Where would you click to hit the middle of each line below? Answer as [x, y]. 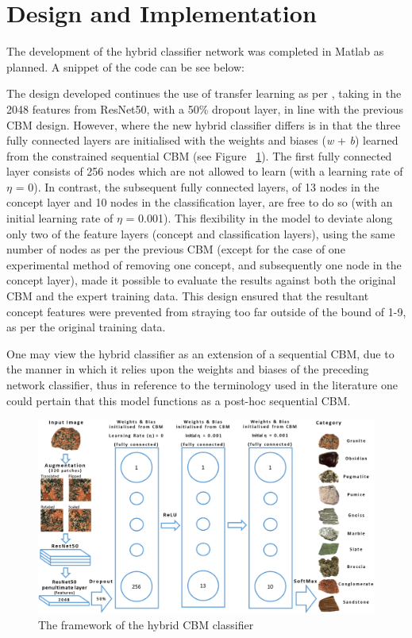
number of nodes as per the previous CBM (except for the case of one [176, 249]
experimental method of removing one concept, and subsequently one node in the [204, 264]
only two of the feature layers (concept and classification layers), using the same [201, 233]
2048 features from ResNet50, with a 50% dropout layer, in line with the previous [205, 108]
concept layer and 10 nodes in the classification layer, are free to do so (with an [200, 202]
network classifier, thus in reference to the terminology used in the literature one [202, 385]
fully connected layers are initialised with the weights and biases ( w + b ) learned [202, 140]
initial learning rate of [60, 218]
